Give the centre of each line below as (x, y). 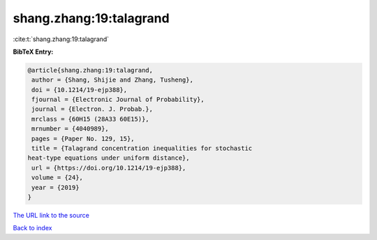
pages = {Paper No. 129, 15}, (83, 138)
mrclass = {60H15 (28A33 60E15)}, (90, 119)
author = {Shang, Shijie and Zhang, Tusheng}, (112, 80)
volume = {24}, (58, 178)
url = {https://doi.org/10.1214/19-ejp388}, (109, 168)
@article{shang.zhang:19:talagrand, (90, 70)
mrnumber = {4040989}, (71, 129)
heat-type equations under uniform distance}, (109, 158)
